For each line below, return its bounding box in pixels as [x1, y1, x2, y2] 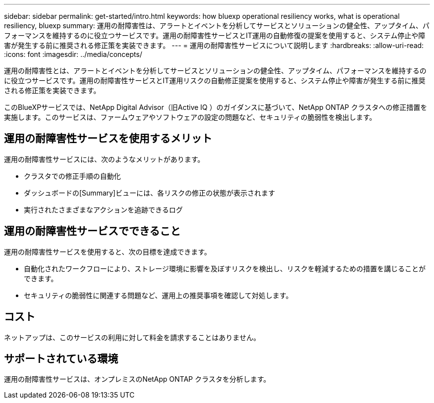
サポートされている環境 [4, 352, 118, 365]
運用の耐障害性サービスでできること [4, 225, 181, 238]
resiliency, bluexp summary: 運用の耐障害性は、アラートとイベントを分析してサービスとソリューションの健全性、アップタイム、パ [4, 21, 430, 30]
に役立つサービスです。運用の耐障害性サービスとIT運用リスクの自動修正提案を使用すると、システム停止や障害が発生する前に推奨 [4, 76, 426, 85]
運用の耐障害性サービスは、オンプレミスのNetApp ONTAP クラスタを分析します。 [4, 375, 271, 384]
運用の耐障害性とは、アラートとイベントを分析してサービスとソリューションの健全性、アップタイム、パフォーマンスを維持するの [4, 66, 427, 75]
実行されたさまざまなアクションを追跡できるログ [24, 205, 183, 214]
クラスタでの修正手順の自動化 [24, 171, 121, 180]
